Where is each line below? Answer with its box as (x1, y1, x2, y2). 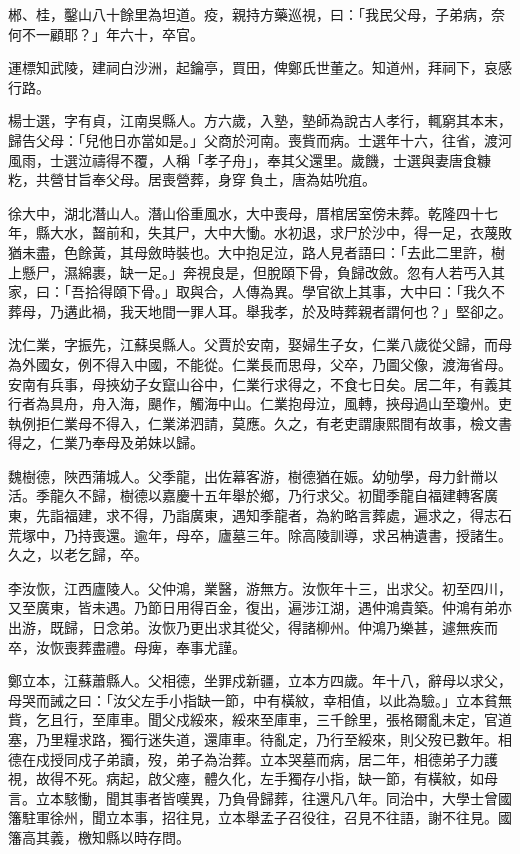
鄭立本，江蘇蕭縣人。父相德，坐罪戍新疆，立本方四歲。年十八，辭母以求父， (8, 670, 512, 691)
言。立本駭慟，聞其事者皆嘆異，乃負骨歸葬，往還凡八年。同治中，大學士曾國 (8, 787, 512, 808)
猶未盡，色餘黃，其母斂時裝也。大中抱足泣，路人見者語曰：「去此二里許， (8, 241, 491, 262)
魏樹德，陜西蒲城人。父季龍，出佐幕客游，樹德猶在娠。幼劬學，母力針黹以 (8, 465, 498, 486)
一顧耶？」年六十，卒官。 (35, 23, 204, 44)
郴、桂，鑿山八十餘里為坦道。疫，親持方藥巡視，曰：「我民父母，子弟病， (8, 4, 491, 24)
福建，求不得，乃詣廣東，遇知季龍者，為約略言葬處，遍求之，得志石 (63, 505, 512, 526)
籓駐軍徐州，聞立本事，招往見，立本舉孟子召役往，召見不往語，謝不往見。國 (8, 807, 512, 828)
